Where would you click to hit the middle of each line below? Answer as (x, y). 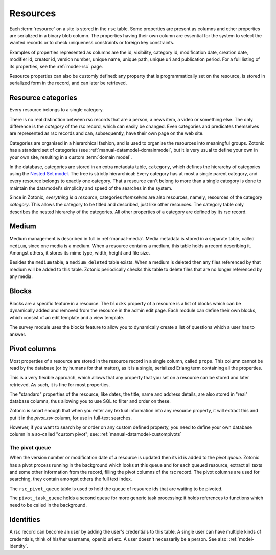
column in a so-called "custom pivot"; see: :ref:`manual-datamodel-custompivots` (96, 434)
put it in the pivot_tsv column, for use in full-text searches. (71, 418)
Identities (25, 519)
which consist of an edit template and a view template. (67, 317)
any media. (21, 276)
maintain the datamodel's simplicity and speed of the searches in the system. (91, 188)
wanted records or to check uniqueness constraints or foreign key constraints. (92, 43)
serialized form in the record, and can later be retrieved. (68, 83)
